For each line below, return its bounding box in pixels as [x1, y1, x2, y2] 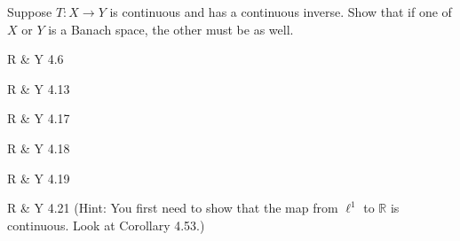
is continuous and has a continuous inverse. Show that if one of [109, 3, 452, 20]
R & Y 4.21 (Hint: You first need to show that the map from [7, 198, 338, 217]
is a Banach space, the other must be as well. [48, 19, 294, 38]
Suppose [7, 3, 52, 20]
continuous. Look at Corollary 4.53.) [7, 215, 205, 234]
